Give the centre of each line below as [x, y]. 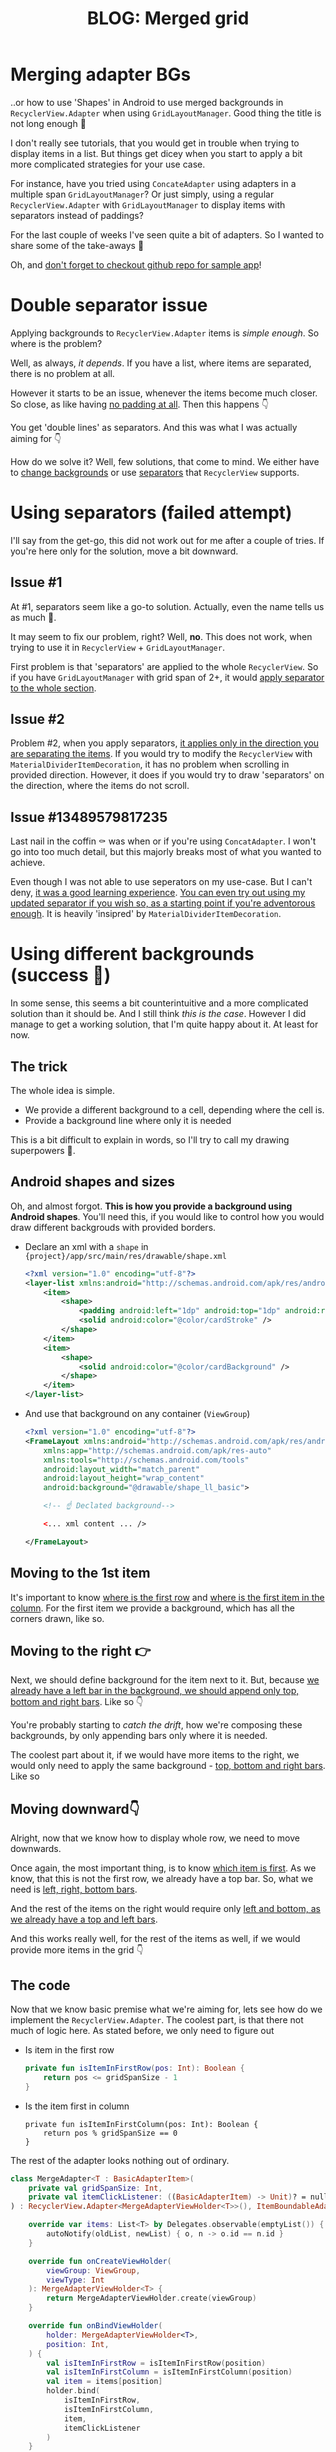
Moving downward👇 [75, 1808]
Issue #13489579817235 [89, 817]
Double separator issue [109, 305]
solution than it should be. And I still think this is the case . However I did [158, 1014]
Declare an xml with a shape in [86, 1246]
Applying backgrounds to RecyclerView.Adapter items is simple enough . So [165, 333]
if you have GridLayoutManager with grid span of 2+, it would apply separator [167, 677]
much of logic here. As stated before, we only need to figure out [142, 2031]
